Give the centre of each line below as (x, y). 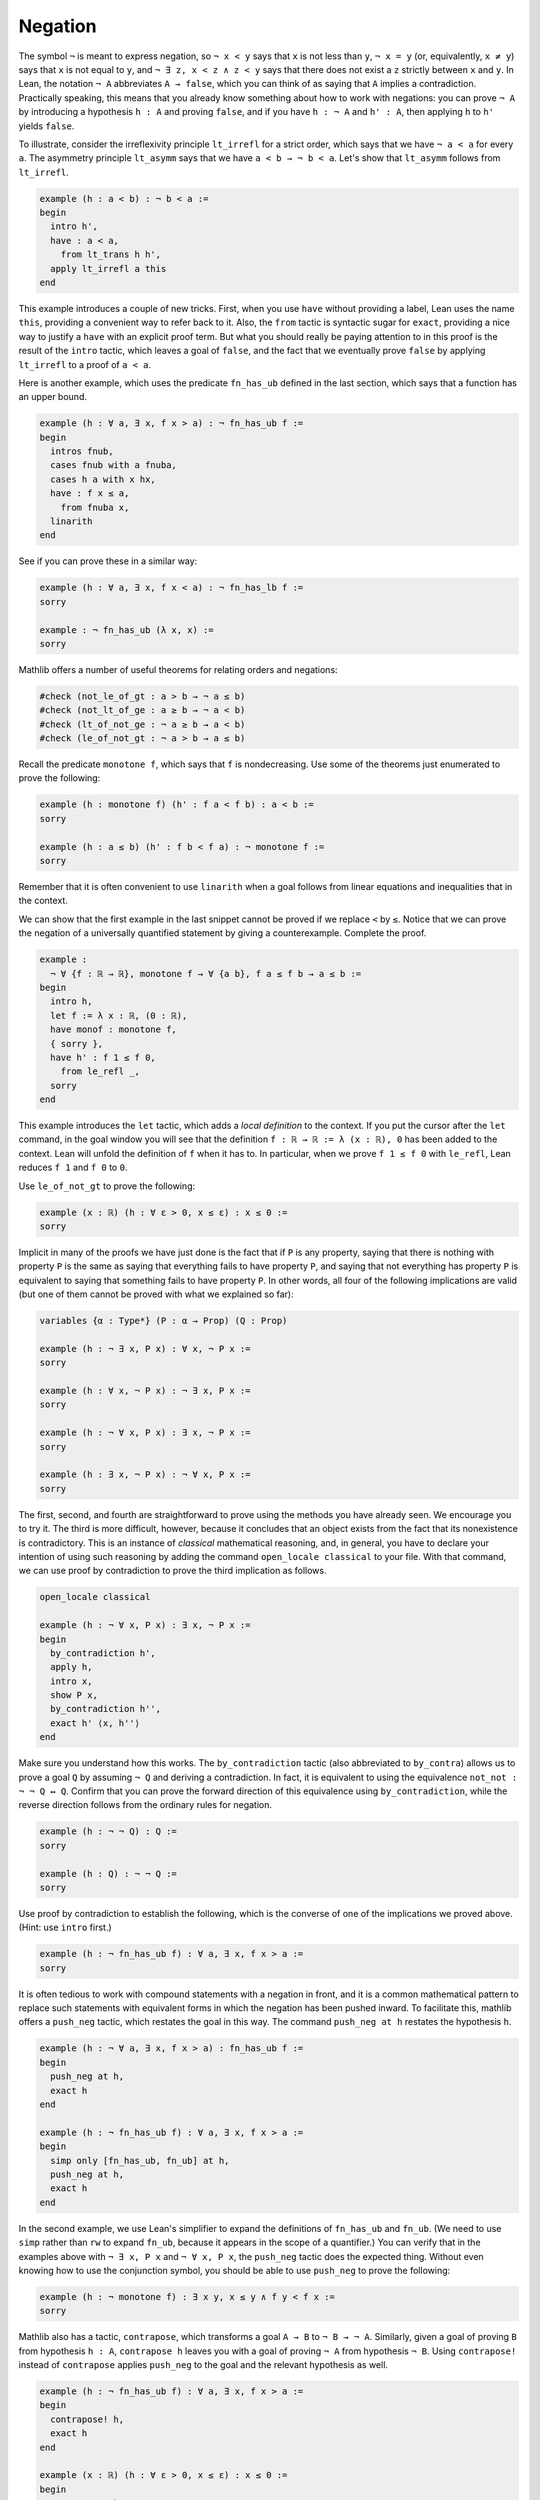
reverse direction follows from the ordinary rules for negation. (145, 1805)
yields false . (46, 126)
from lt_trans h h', (111, 254)
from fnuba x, (95, 507)
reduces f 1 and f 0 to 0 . (73, 1167)
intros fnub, (82, 451)
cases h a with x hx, (103, 479)
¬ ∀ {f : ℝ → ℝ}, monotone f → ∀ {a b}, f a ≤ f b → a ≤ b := (206, 973)
